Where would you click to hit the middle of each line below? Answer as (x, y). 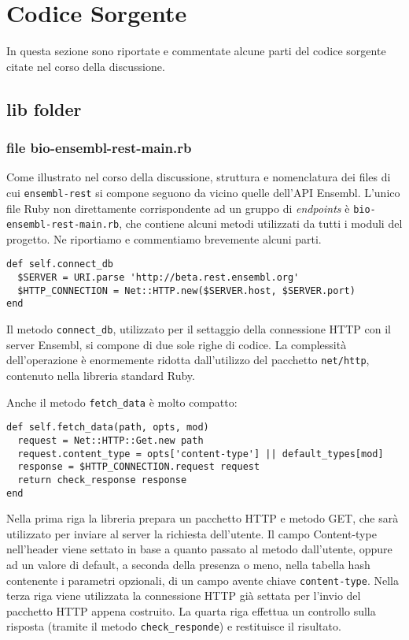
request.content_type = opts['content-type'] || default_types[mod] (201, 454)
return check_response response (102, 480)
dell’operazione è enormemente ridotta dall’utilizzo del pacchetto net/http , (188, 360)
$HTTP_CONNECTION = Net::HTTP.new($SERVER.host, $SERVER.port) (186, 290)
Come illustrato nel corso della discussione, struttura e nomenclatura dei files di (199, 177)
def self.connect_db (60, 264)
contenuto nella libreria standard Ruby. (101, 375)
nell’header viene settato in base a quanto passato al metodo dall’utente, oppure (199, 549)
